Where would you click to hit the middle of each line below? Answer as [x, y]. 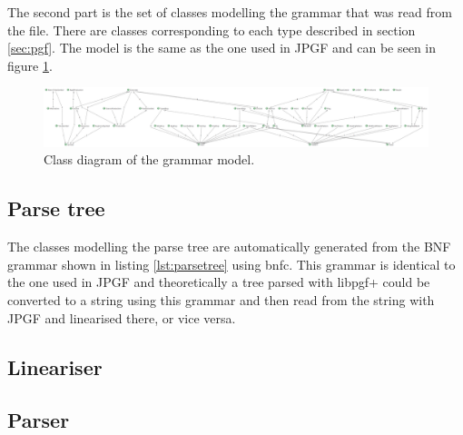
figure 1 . [30, 65]
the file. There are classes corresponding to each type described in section [212, 30]
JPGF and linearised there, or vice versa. [122, 317]
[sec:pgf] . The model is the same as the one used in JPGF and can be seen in [222, 48]
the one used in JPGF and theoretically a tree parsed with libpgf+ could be [219, 282]
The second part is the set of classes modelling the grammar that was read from [230, 12]
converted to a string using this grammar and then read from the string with [221, 299]
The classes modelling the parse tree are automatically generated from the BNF [229, 247]
